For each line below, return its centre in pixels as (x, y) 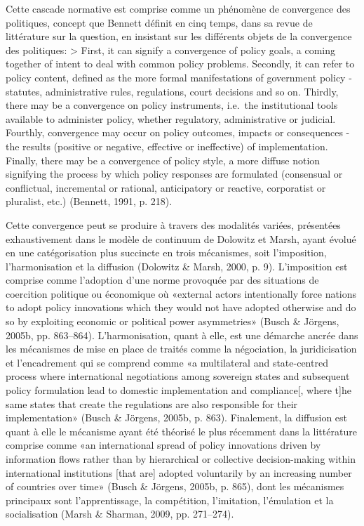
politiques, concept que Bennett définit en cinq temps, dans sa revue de (159, 22)
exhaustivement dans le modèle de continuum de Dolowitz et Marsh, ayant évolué (181, 238)
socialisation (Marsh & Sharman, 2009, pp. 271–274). (120, 514)
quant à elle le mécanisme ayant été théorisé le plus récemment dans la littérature (181, 431)
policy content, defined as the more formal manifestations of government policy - (179, 77)
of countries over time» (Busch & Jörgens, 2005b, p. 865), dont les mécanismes (175, 486)
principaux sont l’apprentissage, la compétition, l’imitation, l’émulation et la (170, 500)
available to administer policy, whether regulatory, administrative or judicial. (171, 118)
